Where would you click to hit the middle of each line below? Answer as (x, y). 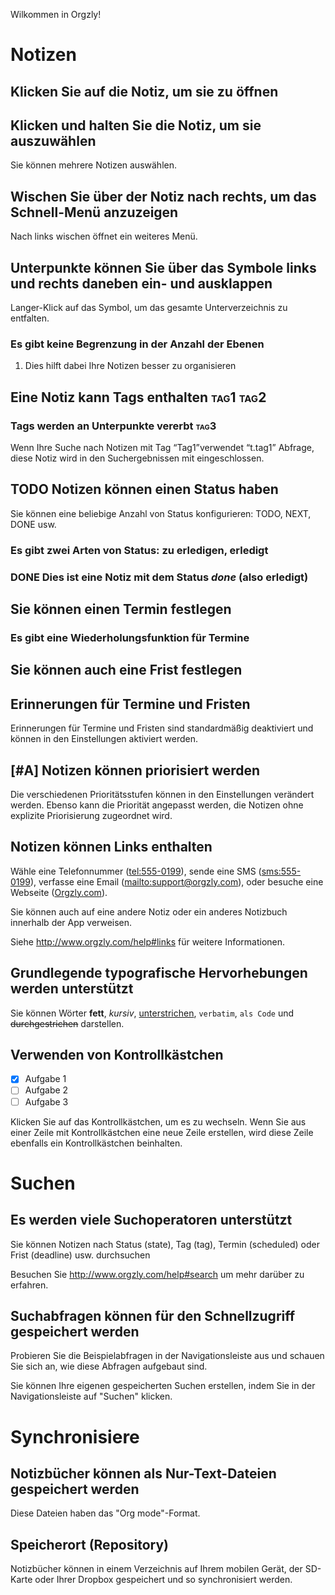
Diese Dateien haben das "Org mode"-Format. (105, 1513)
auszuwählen (53, 140)
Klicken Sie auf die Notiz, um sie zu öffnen (144, 91)
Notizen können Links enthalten (111, 847)
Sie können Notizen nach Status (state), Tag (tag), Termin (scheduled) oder (165, 1244)
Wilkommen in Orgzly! (56, 14)
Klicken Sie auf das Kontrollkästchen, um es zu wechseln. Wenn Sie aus (158, 1121)
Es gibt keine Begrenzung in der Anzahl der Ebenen (137, 344)
